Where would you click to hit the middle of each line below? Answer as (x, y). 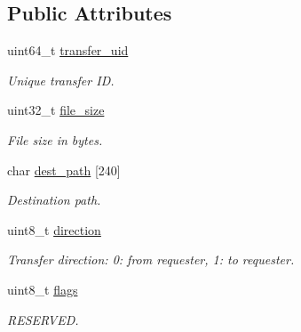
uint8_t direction (54, 229)
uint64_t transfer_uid (68, 50)
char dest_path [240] (64, 170)
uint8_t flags (43, 289)
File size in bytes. (55, 139)
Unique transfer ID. (61, 80)
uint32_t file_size (56, 110)
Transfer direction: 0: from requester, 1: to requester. (151, 259)
